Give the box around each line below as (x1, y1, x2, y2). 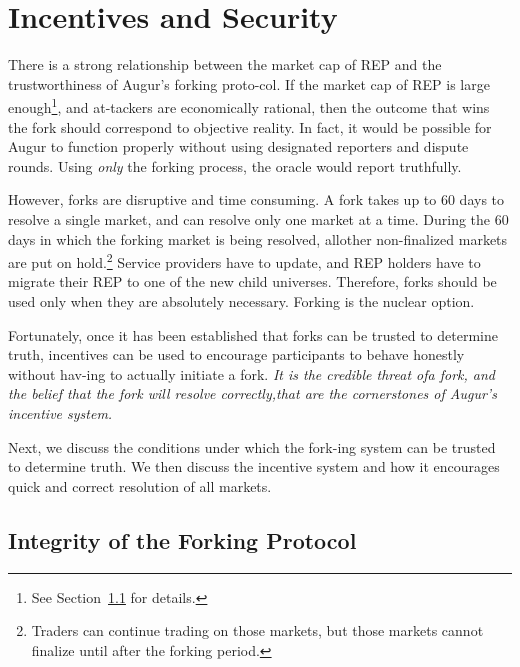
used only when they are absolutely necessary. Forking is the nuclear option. (8, 290, 475, 311)
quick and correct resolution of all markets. (8, 475, 272, 496)
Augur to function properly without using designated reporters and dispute (8, 136, 469, 157)
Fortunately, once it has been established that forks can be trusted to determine (8, 324, 498, 345)
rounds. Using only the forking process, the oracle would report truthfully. (8, 155, 462, 176)
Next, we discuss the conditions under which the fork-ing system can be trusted (8, 436, 496, 457)
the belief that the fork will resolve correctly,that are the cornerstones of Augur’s (8, 383, 497, 404)
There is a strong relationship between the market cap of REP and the (8, 54, 442, 75)
